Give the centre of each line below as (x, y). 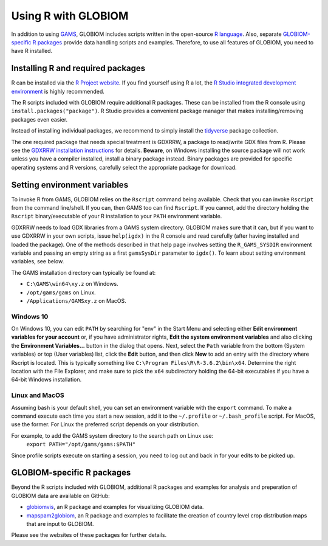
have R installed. (32, 51)
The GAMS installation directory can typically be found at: (84, 272)
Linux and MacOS (38, 395)
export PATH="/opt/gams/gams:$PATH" (81, 444)
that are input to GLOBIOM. (60, 524)
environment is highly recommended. (58, 91)
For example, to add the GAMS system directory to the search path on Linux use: (112, 435)
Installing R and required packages (78, 68)
